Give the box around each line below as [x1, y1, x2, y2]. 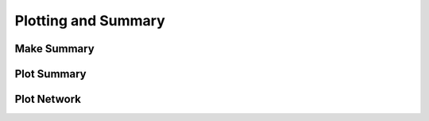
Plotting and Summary [14, 12, 166, 29]
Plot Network [14, 93, 81, 106]
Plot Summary [14, 67, 87, 81]
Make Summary [14, 42, 95, 55]
